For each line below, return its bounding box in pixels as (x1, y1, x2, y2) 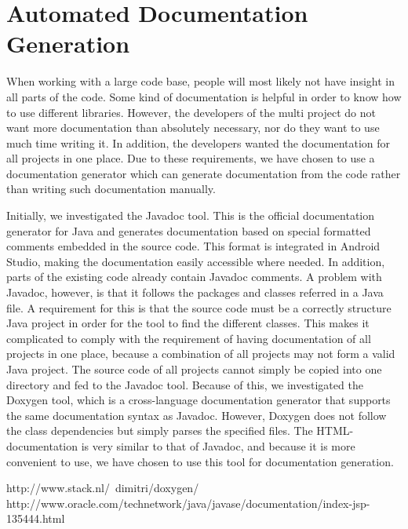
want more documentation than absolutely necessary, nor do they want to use (6, 119, 380, 136)
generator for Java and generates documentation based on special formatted (6, 222, 371, 239)
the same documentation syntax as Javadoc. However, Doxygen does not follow (6, 407, 387, 423)
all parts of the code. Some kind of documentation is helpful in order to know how (6, 88, 402, 104)
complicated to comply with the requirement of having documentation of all (6, 330, 371, 346)
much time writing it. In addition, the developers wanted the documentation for (6, 134, 391, 151)
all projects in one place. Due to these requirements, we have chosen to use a (6, 150, 375, 166)
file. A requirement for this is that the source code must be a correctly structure (6, 299, 392, 316)
